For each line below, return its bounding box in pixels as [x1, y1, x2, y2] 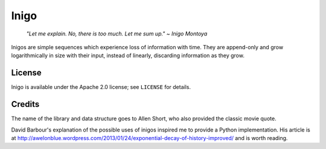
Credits [11, 99, 40, 109]
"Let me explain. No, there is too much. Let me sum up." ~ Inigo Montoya [26, 30, 208, 37]
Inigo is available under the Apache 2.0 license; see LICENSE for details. [11, 84, 191, 91]
